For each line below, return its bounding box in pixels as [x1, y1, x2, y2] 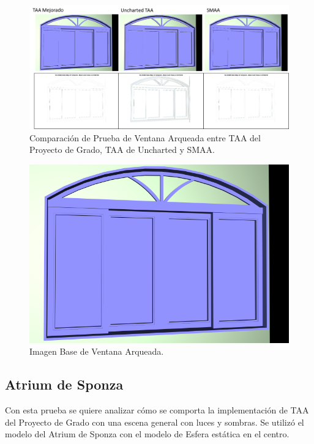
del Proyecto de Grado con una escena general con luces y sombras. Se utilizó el [5, 415, 304, 428]
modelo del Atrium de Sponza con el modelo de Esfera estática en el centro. [5, 427, 290, 440]
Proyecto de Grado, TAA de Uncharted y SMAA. [29, 143, 215, 156]
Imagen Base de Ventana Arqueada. [29, 345, 164, 358]
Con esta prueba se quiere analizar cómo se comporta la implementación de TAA [5, 404, 309, 416]
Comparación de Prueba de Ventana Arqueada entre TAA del [29, 131, 261, 144]
